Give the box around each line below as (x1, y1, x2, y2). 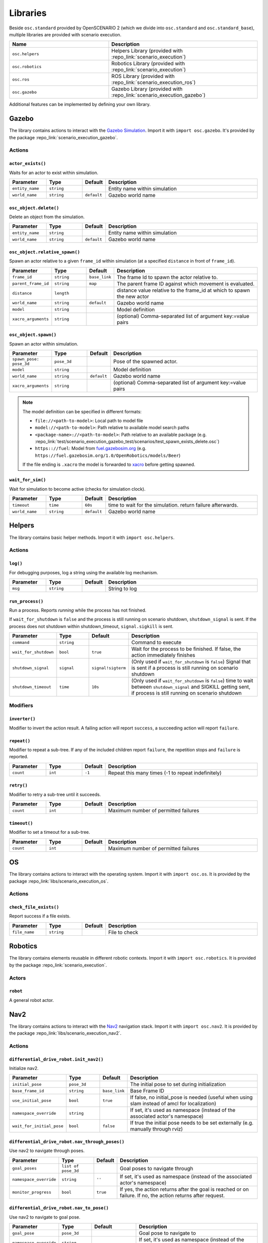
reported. (9, 754, 28, 760)
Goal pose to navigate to (138, 1230, 196, 1237)
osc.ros (12, 77, 30, 82)
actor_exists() (9, 161, 47, 167)
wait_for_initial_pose (12, 1123, 64, 1129)
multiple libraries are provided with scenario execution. (9, 31, 122, 37)
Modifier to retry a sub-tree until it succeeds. (9, 791, 101, 798)
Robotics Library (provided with (111, 60, 185, 67)
